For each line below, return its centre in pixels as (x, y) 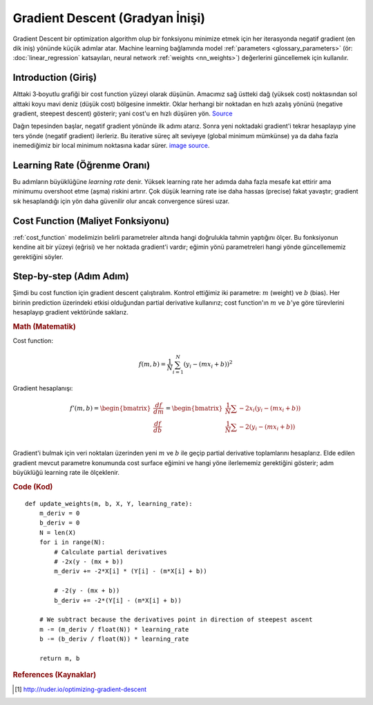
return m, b (59, 658)
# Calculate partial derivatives (111, 552)
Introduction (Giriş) (55, 78)
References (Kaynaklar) (55, 675)
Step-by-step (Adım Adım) (71, 276)
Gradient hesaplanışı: (43, 388)
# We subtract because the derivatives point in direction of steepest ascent (176, 620)
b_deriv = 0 (59, 523)
